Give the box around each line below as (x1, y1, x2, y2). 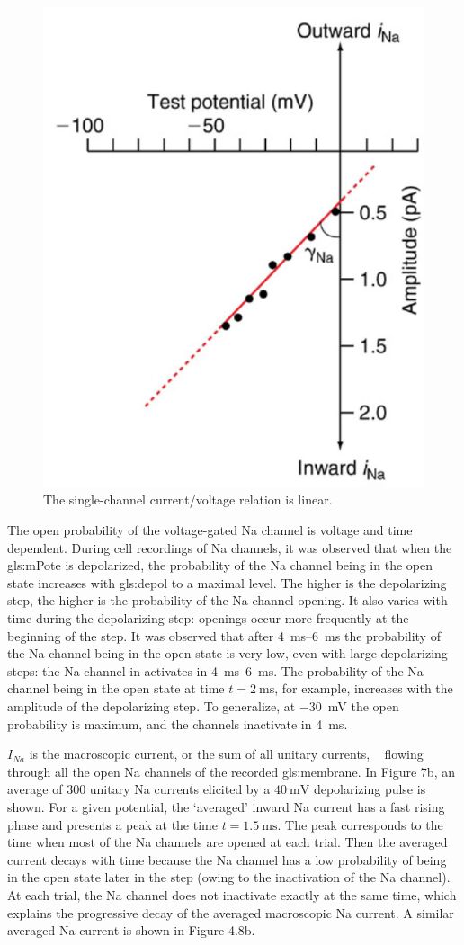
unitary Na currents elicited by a (89, 780, 271, 798)
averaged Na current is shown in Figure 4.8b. (7, 921, 255, 940)
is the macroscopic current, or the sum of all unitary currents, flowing (29, 744, 424, 763)
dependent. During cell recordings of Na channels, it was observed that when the (7, 538, 452, 557)
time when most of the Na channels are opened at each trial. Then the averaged (7, 833, 448, 851)
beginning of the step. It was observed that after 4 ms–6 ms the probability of (7, 626, 441, 645)
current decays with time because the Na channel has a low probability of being (7, 850, 447, 869)
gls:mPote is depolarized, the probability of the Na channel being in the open (7, 556, 433, 575)
